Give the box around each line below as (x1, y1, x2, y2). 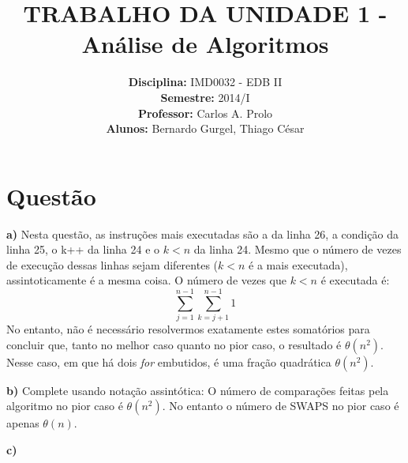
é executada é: (320, 272, 390, 288)
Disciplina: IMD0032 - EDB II (128, 73, 283, 90)
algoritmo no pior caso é (6, 397, 123, 414)
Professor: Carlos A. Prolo (137, 104, 273, 121)
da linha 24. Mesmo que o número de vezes (193, 241, 402, 258)
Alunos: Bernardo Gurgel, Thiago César (106, 120, 305, 137)
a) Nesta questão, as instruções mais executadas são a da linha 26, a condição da (6, 225, 399, 242)
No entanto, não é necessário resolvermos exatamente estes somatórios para (6, 321, 370, 337)
